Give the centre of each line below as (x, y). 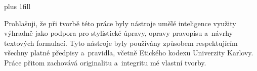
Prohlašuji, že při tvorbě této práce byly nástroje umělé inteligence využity (120, 23)
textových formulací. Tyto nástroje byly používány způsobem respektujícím (121, 43)
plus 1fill (17, 6)
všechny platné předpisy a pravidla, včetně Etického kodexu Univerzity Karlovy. (129, 53)
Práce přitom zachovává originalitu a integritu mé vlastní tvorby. (105, 62)
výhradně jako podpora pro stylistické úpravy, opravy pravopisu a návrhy (119, 33)
